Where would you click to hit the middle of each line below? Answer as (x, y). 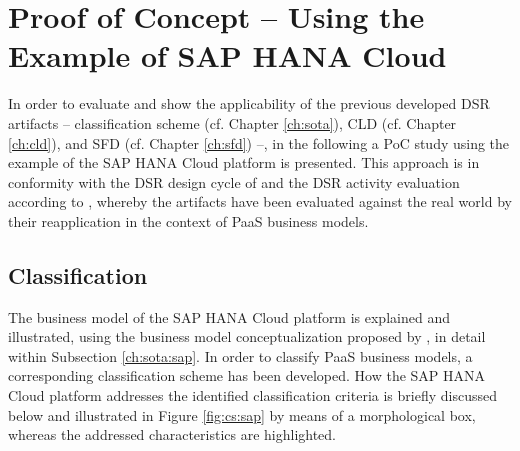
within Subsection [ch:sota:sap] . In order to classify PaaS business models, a (240, 355)
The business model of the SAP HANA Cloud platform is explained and (229, 316)
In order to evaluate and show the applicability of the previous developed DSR (249, 103)
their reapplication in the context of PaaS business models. (188, 220)
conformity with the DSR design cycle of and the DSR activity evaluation (234, 181)
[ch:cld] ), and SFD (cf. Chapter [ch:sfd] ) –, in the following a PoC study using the (259, 142)
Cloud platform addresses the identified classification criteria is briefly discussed (252, 395)
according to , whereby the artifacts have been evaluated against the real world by (260, 201)
